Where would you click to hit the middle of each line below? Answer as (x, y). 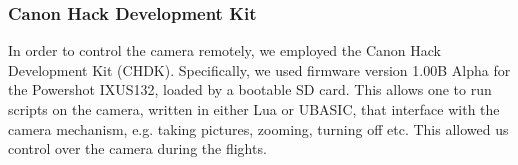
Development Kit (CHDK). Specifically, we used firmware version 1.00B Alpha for (259, 69)
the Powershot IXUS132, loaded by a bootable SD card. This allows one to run (250, 89)
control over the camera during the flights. (137, 148)
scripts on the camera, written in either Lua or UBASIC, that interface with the (254, 109)
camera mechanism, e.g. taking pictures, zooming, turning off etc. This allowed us (258, 128)
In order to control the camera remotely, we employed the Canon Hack (224, 50)
